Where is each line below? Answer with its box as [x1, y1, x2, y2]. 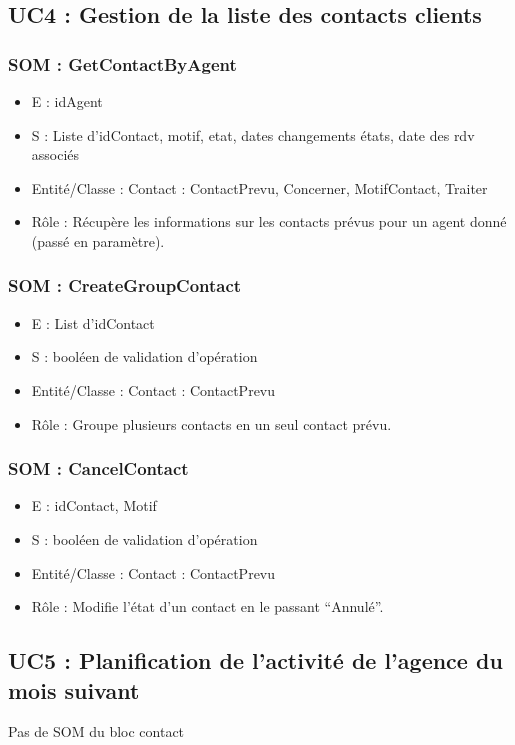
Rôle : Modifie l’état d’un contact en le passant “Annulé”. [31, 596, 384, 617]
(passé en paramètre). [31, 230, 165, 251]
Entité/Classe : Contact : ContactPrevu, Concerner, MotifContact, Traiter [31, 177, 488, 198]
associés [31, 144, 80, 165]
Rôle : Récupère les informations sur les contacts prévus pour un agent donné [31, 211, 507, 232]
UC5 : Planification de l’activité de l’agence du [8, 645, 503, 676]
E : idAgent [31, 91, 103, 111]
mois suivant [8, 674, 140, 705]
